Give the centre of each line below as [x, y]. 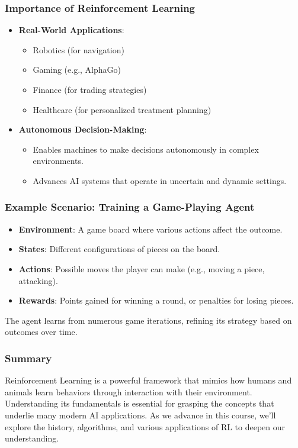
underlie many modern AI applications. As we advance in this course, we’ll [140, 415]
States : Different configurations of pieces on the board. [119, 249]
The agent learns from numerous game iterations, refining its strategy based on [148, 320]
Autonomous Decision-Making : [83, 129]
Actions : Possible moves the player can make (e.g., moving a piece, [142, 268]
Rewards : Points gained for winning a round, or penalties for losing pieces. [156, 300]
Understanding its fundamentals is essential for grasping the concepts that [140, 403]
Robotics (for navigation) [78, 49]
